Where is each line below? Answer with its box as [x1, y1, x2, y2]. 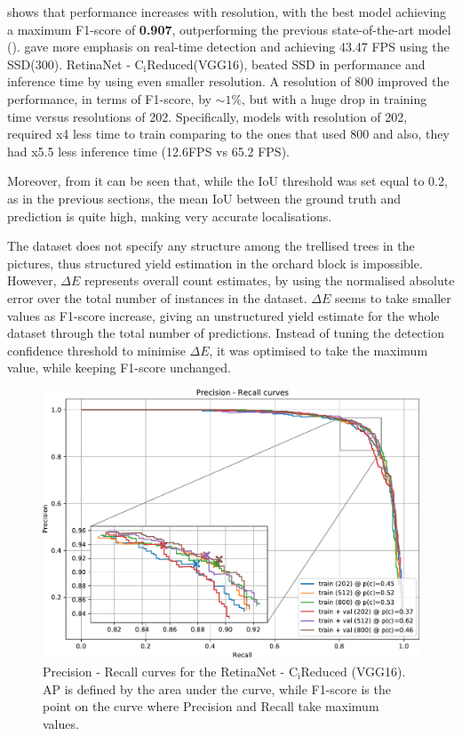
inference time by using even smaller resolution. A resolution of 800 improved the [7, 72, 450, 91]
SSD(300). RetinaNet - [7, 54, 131, 73]
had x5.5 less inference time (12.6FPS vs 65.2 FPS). [7, 141, 290, 160]
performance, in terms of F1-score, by [7, 89, 211, 108]
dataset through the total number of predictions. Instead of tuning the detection [7, 324, 444, 342]
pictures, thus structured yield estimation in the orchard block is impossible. [7, 253, 423, 272]
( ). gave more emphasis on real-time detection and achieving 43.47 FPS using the [7, 37, 450, 56]
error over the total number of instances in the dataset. [7, 288, 307, 307]
